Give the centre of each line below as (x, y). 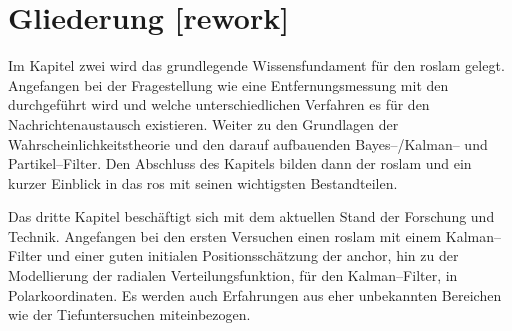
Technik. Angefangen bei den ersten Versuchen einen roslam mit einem (225, 235)
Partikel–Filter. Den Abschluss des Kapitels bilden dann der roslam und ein (240, 163)
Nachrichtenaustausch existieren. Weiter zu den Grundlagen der (203, 123)
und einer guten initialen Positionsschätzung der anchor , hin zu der (252, 255)
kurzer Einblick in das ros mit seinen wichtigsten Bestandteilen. (203, 182)
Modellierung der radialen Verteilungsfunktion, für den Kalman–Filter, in (233, 275)
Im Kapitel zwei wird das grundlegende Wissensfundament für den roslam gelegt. (256, 65)
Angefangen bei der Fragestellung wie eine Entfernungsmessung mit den (228, 84)
